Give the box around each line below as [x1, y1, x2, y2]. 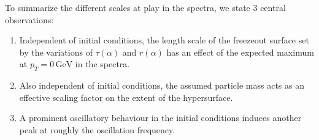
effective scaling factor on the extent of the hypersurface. [19, 90, 233, 103]
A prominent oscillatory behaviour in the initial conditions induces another [19, 111, 302, 124]
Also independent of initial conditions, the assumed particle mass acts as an [19, 79, 304, 92]
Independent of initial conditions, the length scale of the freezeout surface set [19, 34, 309, 46]
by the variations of [19, 45, 93, 58]
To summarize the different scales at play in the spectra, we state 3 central [5, 1, 286, 13]
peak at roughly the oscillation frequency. [19, 123, 175, 136]
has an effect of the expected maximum [166, 45, 314, 58]
